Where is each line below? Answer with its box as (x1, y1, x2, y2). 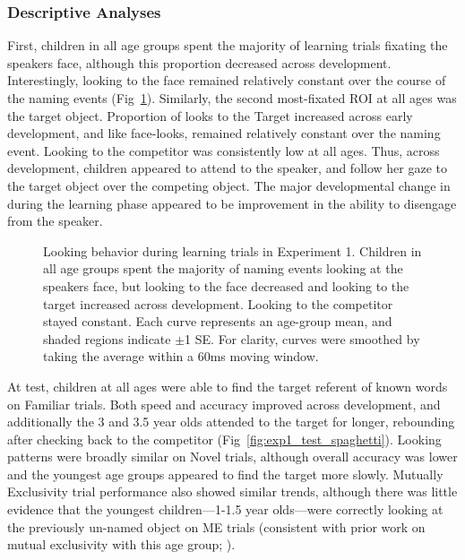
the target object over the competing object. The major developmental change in (7, 176, 451, 194)
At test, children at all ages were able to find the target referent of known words (7, 376, 448, 395)
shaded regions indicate (43, 329, 171, 348)
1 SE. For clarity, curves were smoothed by (185, 329, 420, 348)
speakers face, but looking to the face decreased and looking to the (43, 276, 409, 295)
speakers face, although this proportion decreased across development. (7, 53, 392, 72)
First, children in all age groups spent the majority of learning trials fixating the (7, 36, 448, 55)
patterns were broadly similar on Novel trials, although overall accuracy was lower (7, 447, 458, 466)
